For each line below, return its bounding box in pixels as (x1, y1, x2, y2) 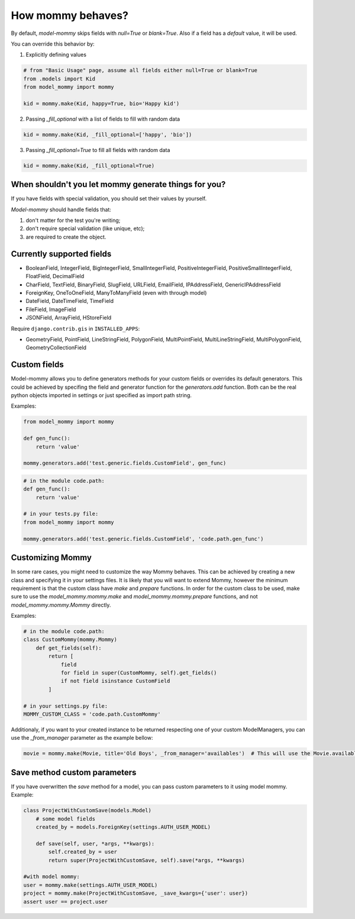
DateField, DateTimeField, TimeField (25, 298, 114, 305)
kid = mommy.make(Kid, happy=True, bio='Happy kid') (23, 100, 180, 107)
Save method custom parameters (11, 767, 137, 778)
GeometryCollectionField (25, 344, 87, 352)
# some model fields (35, 815, 96, 822)
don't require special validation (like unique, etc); (25, 225, 145, 232)
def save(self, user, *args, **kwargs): (35, 840, 155, 847)
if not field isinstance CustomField (60, 678, 170, 685)
